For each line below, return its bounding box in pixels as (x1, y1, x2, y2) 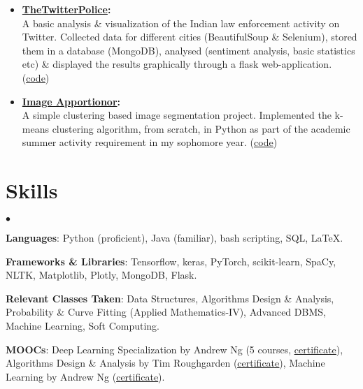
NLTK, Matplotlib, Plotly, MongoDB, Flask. (6, 267, 197, 282)
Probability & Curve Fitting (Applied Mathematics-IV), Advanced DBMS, (6, 304, 326, 319)
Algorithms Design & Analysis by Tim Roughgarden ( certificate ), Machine (6, 355, 325, 370)
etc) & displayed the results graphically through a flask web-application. (22, 57, 332, 71)
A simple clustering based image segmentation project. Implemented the (22, 108, 332, 122)
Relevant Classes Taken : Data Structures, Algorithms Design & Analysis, (6, 291, 334, 305)
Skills (6, 176, 58, 205)
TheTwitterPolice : (22, 2, 111, 16)
